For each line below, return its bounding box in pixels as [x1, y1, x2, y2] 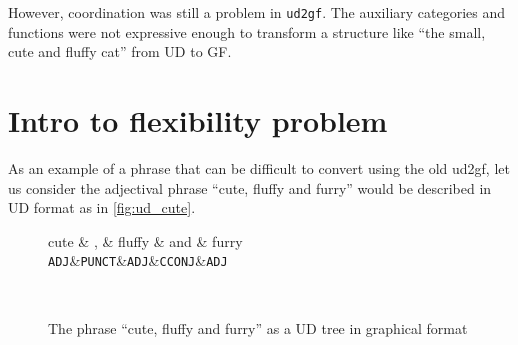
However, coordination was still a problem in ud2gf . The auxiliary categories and [8, 2, 506, 22]
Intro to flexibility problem [8, 100, 388, 141]
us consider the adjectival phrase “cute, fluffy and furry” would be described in [8, 177, 492, 198]
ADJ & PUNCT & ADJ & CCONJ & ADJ [48, 250, 228, 271]
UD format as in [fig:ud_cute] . [8, 197, 196, 218]
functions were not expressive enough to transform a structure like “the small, [8, 21, 486, 42]
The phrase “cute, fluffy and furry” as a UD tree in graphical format [48, 317, 468, 338]
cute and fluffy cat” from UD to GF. [8, 41, 232, 62]
